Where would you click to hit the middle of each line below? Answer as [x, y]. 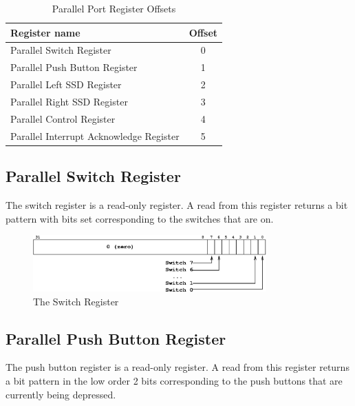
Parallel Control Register [63, 118]
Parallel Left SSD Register [66, 84]
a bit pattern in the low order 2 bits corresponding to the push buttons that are [174, 380]
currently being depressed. [61, 394]
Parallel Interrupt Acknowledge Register [95, 135]
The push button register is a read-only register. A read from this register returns [177, 367]
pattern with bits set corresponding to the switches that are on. [140, 218]
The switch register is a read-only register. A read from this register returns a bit [177, 204]
